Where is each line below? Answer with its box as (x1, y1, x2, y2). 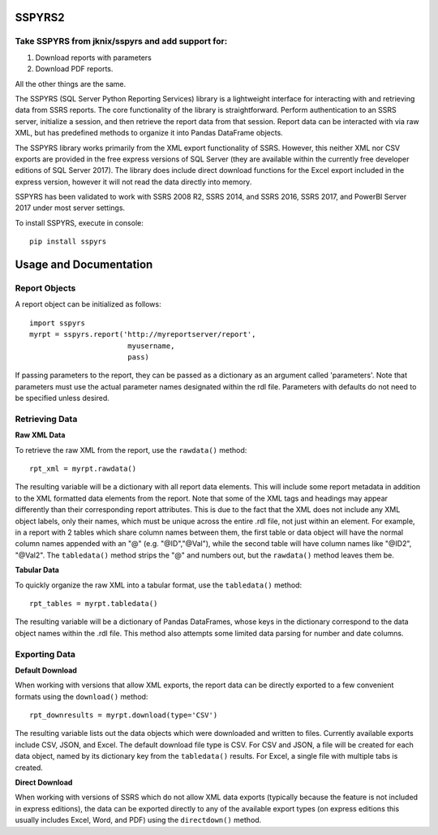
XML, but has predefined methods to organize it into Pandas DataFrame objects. (15, 128, 283, 138)
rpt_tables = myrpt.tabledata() (29, 599, 158, 608)
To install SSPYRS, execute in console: (15, 217, 144, 227)
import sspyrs (29, 318, 85, 328)
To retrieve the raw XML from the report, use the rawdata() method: (15, 445, 247, 454)
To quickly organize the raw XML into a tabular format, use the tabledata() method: (15, 580, 303, 590)
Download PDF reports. (35, 64, 114, 74)
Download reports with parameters (35, 53, 152, 62)
